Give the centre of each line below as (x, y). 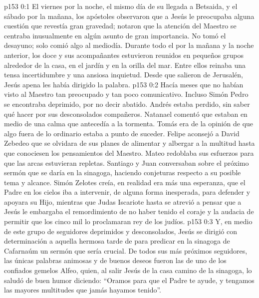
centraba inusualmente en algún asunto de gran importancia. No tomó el (115, 35)
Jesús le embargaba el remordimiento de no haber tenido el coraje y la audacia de (129, 211)
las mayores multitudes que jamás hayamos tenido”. (83, 290)
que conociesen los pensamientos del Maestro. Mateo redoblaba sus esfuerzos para (129, 152)
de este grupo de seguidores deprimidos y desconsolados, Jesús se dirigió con (121, 231)
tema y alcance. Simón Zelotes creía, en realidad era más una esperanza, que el (125, 182)
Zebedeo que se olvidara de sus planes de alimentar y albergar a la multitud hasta (129, 143)
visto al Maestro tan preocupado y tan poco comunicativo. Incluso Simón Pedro (126, 94)
